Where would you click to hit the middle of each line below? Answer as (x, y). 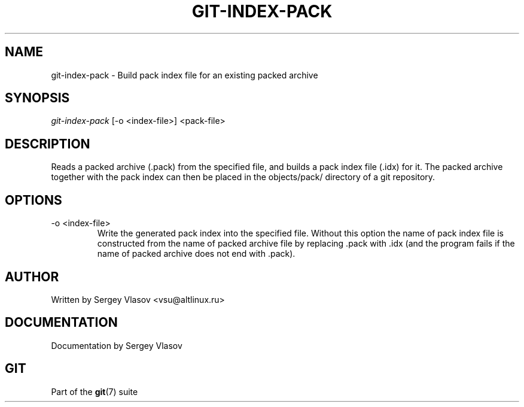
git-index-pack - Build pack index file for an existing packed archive (185, 75)
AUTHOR (32, 277)
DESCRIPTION (48, 144)
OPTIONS (33, 200)
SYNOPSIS (37, 98)
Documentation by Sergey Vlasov (117, 345)
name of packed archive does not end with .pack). (196, 254)
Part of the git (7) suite (95, 391)
